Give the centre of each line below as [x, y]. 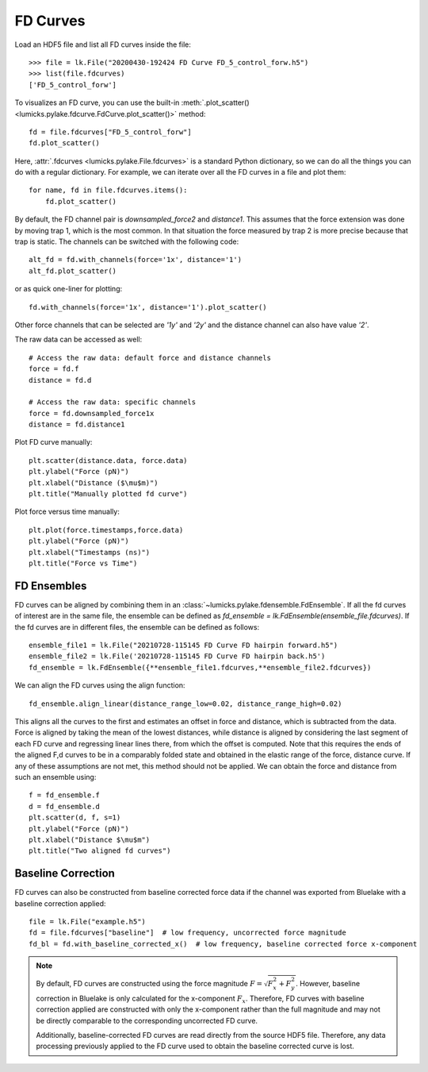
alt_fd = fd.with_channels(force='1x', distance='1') [135, 260]
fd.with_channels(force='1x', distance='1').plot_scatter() [148, 307]
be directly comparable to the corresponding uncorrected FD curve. [147, 1020]
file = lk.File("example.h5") [88, 922]
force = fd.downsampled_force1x [92, 413]
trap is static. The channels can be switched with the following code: [127, 241]
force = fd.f [54, 369]
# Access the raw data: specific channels [113, 402]
